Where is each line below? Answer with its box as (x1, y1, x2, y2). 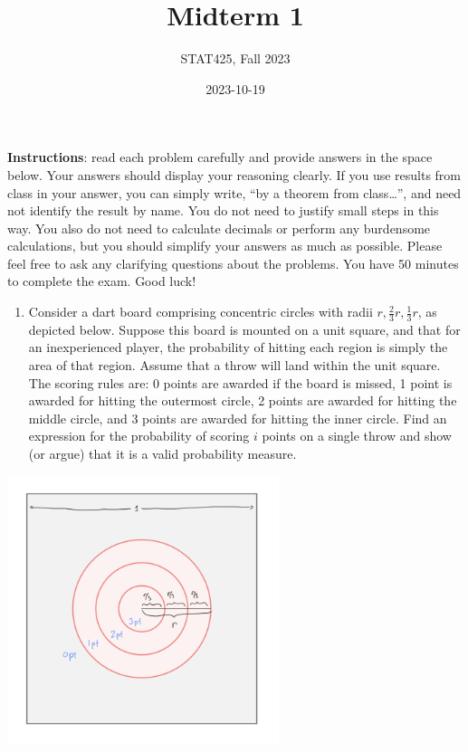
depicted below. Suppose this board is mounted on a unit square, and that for (28, 319, 461, 338)
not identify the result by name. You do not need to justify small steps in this (7, 201, 439, 220)
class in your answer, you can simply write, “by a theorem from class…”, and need (7, 183, 462, 202)
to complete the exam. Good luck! (7, 271, 196, 290)
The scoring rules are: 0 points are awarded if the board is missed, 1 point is (28, 373, 453, 392)
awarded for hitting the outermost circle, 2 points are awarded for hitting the (28, 391, 457, 410)
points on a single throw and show (262, 426, 452, 445)
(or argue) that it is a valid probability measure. (28, 444, 297, 463)
